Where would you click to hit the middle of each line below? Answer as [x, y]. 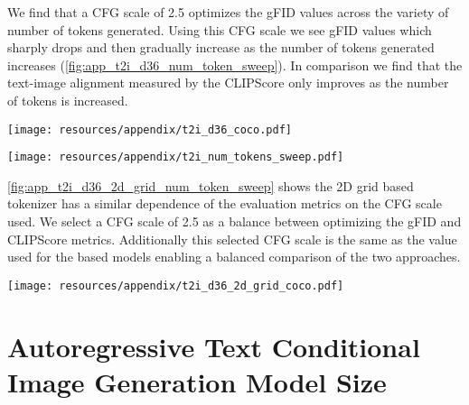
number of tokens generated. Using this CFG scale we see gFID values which [220, 29]
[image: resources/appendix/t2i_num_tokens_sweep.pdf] [176, 157]
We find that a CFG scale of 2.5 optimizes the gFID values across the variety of [228, 12]
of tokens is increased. [68, 100]
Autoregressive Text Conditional [214, 346]
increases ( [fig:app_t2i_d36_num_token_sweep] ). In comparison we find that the [235, 64]
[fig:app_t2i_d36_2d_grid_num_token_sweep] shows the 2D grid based [211, 185]
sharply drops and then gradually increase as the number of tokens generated [221, 47]
